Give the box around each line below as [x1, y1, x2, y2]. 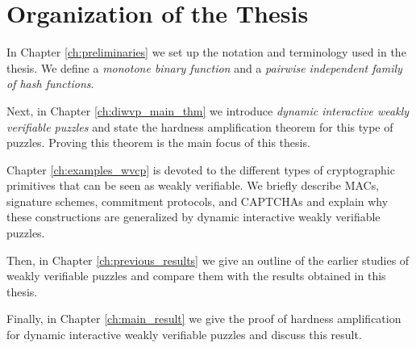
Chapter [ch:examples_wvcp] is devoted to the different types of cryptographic [6, 161, 395, 178]
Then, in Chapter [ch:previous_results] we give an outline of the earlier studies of [6, 251, 410, 268]
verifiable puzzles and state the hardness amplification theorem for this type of [6, 118, 393, 135]
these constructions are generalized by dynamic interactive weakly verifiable [6, 208, 381, 225]
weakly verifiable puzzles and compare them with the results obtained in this [6, 267, 386, 284]
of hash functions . [6, 75, 94, 92]
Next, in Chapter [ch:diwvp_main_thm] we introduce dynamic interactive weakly [6, 102, 410, 119]
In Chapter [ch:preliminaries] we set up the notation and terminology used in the [6, 44, 406, 61]
